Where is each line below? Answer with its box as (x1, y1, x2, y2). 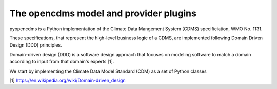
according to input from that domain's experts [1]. (9, 59, 114, 65)
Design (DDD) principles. (9, 42, 62, 48)
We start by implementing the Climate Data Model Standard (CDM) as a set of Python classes (9, 68, 207, 74)
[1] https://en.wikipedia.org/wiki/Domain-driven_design (9, 77, 126, 83)
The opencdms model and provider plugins (9, 8, 197, 19)
